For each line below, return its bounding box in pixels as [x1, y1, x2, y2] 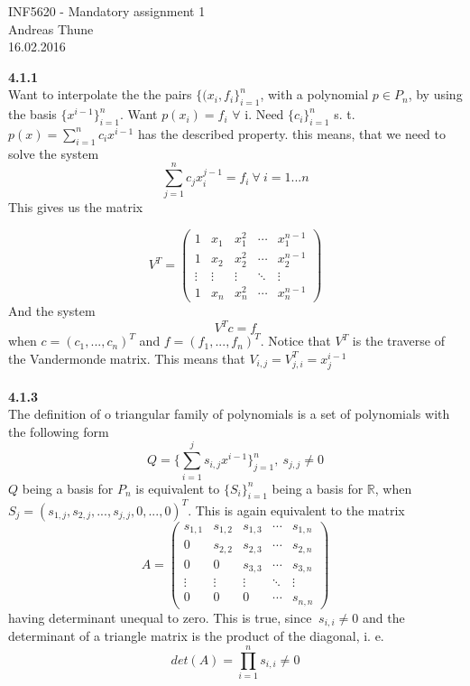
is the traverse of [352, 331, 445, 350]
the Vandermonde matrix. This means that [8, 348, 245, 367]
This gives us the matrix [8, 198, 143, 217]
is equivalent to [135, 478, 220, 497]
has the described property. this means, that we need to [137, 124, 447, 143]
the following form [8, 422, 109, 440]
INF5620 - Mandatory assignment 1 [8, 2, 206, 20]
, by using [408, 85, 463, 104]
